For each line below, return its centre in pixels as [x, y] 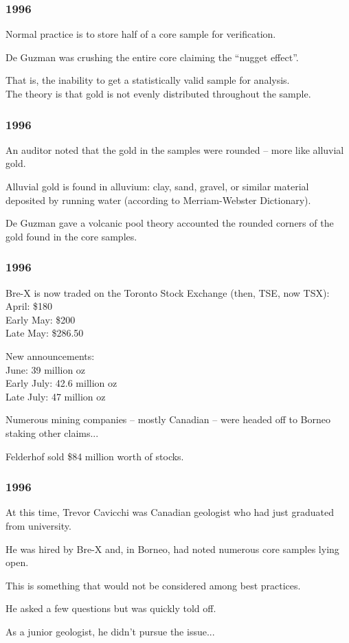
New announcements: [50, 356]
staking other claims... [52, 432]
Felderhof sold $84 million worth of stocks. [95, 456]
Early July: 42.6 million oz [61, 383]
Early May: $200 [41, 319]
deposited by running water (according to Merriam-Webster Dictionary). [158, 200]
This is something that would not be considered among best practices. [153, 585]
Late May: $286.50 [45, 333]
